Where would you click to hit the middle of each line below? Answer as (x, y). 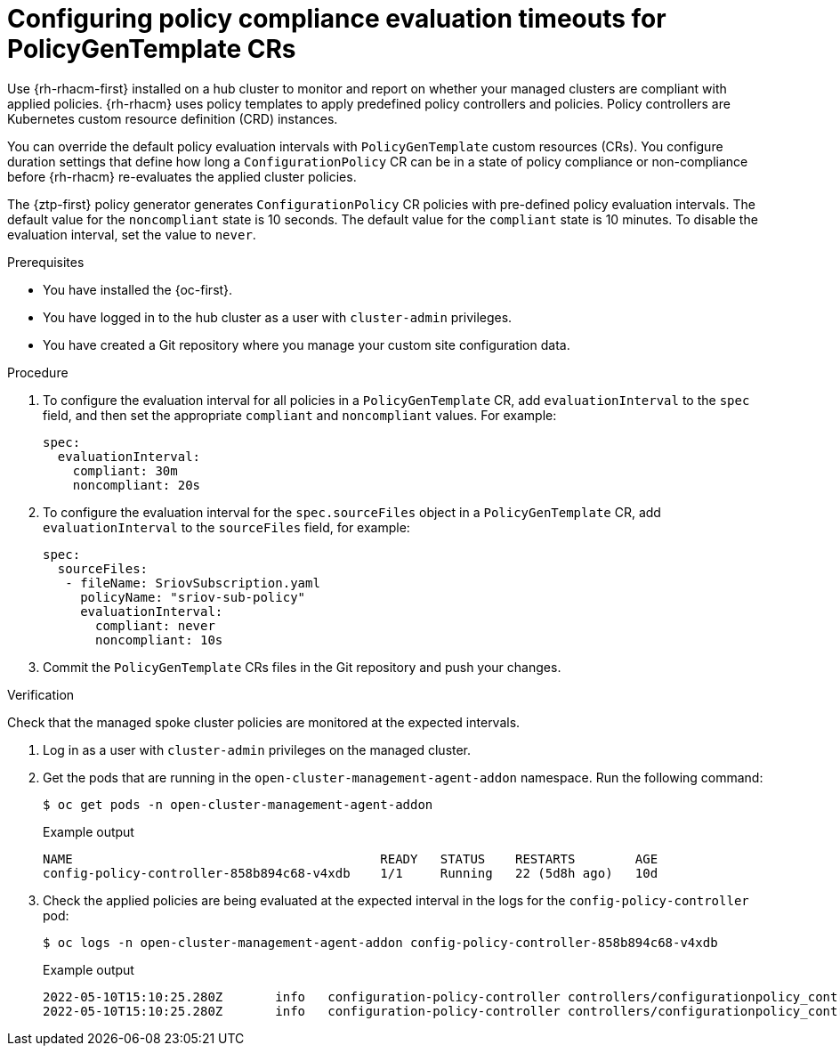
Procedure (38, 372)
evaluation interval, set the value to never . (132, 234)
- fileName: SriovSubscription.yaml (193, 583)
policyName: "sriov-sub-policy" (193, 597)
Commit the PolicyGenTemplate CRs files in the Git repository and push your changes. (302, 667)
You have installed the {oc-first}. (138, 289)
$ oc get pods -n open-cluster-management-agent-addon (238, 804)
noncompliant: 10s (159, 640)
